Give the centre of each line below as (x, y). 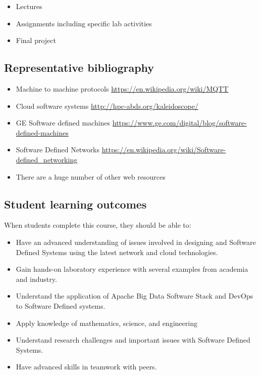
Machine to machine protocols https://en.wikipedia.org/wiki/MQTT (122, 88)
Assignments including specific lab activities (84, 23)
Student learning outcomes (75, 204)
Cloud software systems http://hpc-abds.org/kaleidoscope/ (107, 106)
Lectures (29, 6)
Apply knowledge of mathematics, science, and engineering (107, 323)
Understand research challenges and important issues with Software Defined (133, 340)
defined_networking (47, 159)
